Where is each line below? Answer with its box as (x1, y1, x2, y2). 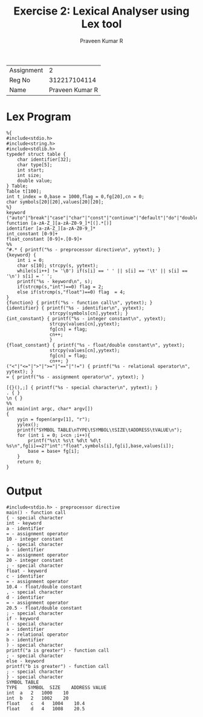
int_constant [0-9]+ (6, 230, 59, 237)
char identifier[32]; (17, 156, 71, 162)
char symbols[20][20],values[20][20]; (6, 199, 104, 205)
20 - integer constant (6, 557, 63, 563)
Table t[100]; (6, 188, 42, 195)
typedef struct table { (6, 151, 66, 157)
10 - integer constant (6, 536, 63, 542)
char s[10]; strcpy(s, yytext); (17, 262, 98, 268)
